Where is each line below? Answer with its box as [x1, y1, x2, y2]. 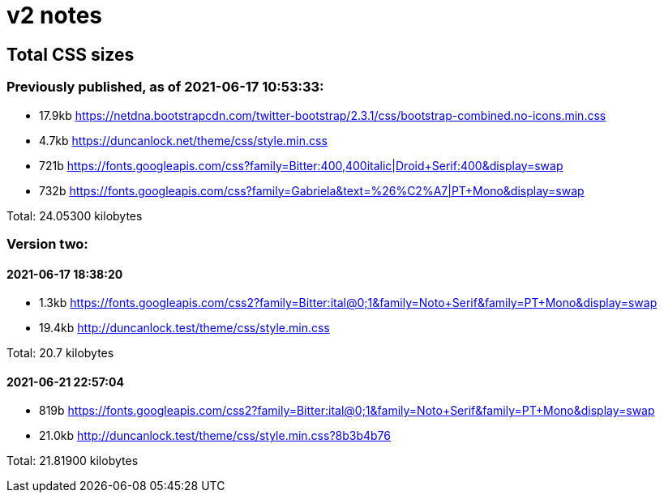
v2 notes [6, 2, 103, 29]
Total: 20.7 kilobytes [6, 346, 114, 360]
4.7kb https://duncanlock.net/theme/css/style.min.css [39, 133, 328, 147]
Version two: [6, 235, 88, 252]
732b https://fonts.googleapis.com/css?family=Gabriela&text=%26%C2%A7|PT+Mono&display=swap [39, 183, 585, 198]
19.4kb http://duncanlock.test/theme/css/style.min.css [39, 321, 330, 335]
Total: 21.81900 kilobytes [6, 454, 139, 468]
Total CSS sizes [6, 44, 135, 65]
